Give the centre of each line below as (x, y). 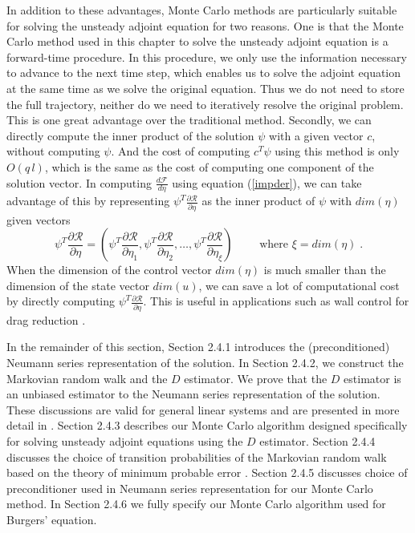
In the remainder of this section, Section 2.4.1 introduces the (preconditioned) (198, 347)
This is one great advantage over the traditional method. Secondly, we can (189, 120)
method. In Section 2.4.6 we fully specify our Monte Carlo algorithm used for (196, 504)
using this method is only (337, 151)
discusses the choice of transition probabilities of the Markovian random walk (197, 456)
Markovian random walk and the (87, 378)
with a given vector (316, 135)
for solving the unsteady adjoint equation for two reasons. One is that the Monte (205, 25)
